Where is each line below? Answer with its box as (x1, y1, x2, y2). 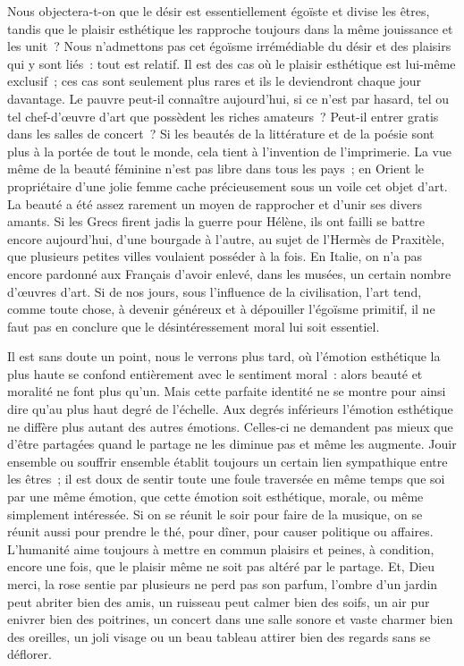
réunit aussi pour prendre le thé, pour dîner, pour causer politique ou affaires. (7, 522, 434, 541)
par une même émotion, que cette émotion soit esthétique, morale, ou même (7, 487, 424, 506)
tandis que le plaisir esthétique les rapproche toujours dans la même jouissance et (7, 19, 453, 38)
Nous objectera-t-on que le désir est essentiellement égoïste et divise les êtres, (7, 2, 430, 20)
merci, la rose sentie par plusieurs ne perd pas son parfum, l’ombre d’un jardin (7, 575, 438, 593)
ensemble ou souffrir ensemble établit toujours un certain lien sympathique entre (7, 451, 448, 470)
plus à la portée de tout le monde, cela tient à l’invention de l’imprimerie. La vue (7, 141, 451, 160)
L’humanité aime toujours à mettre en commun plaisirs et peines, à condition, (7, 539, 434, 558)
